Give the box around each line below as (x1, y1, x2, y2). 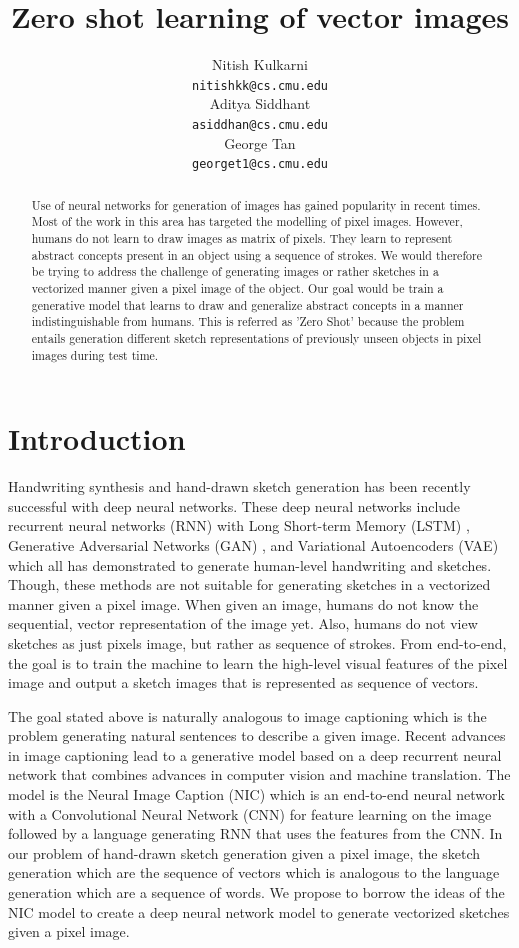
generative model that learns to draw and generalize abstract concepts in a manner (31, 296, 464, 313)
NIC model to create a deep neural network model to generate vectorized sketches (8, 901, 510, 922)
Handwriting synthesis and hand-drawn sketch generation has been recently (8, 476, 471, 497)
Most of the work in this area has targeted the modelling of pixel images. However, (31, 213, 463, 230)
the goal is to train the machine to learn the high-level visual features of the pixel (8, 652, 508, 673)
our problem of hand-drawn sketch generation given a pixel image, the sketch (8, 842, 481, 863)
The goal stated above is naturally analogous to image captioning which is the (8, 705, 487, 726)
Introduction (8, 418, 186, 459)
